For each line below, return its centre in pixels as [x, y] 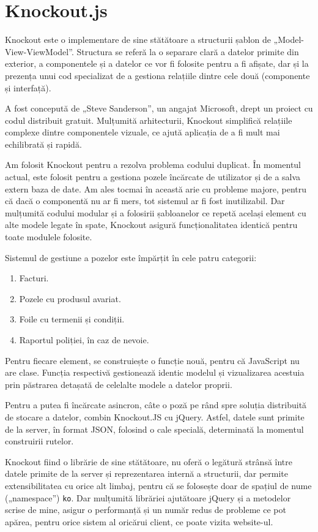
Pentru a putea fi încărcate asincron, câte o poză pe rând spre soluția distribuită [156, 405]
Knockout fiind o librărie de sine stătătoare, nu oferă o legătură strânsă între [149, 461]
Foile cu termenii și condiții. [72, 319]
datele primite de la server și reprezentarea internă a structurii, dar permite [147, 473]
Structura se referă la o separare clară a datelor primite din [188, 51]
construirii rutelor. [39, 441]
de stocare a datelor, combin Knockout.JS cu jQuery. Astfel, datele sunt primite [155, 416]
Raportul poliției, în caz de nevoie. [84, 340]
